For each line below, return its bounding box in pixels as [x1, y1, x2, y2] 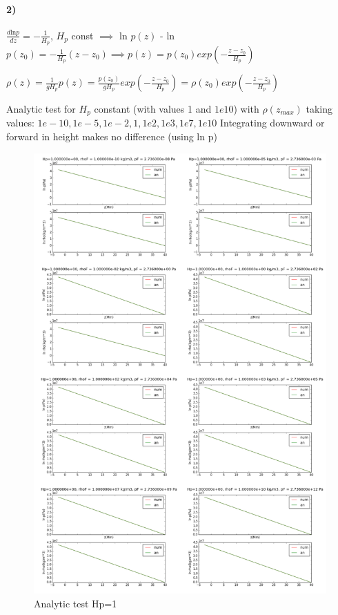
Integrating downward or [219, 115, 325, 130]
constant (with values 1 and [94, 102, 212, 116]
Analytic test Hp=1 [34, 596, 117, 610]
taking [306, 102, 333, 116]
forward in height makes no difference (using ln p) [6, 129, 217, 144]
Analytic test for [6, 102, 76, 116]
